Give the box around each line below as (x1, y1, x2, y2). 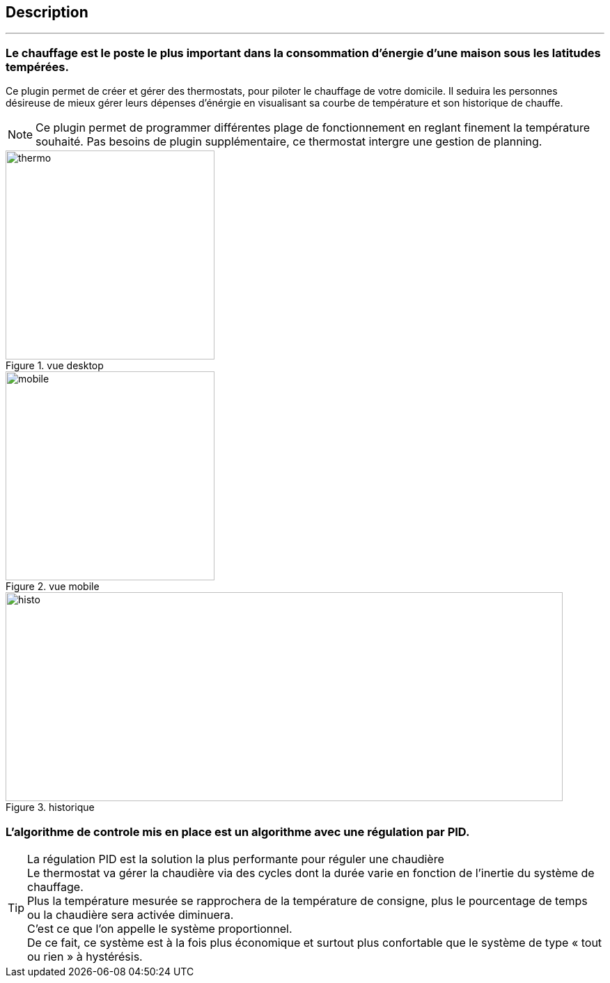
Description (6, 3, 88, 21)
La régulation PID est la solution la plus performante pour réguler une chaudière (27, 851, 444, 866)
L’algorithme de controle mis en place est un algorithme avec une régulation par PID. (6, 824, 470, 839)
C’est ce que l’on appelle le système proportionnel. (27, 921, 292, 936)
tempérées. (6, 59, 69, 74)
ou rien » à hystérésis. (27, 949, 143, 963)
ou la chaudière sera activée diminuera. (27, 907, 234, 922)
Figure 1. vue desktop (6, 359, 104, 372)
